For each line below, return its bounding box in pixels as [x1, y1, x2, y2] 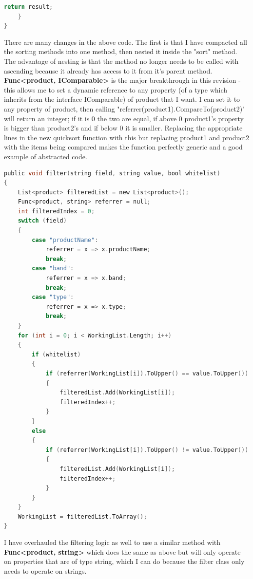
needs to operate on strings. [4, 565, 87, 576]
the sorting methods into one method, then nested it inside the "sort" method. [4, 46, 237, 56]
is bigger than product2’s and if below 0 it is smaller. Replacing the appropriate [4, 123, 243, 133]
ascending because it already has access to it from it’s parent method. [4, 65, 213, 75]
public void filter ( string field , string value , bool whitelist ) [4, 169, 220, 177]
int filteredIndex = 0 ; [18, 207, 95, 215]
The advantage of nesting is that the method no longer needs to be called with [4, 56, 239, 66]
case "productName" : [32, 236, 98, 243]
